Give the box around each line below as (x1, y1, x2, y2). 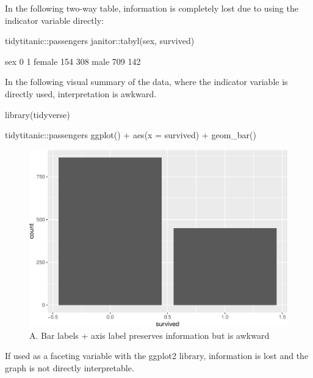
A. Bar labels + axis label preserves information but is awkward (29, 328, 270, 341)
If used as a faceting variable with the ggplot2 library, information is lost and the (5, 349, 309, 362)
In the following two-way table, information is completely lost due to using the (5, 2, 298, 14)
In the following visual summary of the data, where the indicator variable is (5, 75, 288, 88)
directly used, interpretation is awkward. (5, 87, 157, 100)
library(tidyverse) (5, 108, 70, 120)
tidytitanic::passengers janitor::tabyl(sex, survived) (5, 34, 195, 47)
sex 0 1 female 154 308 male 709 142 (5, 54, 141, 67)
